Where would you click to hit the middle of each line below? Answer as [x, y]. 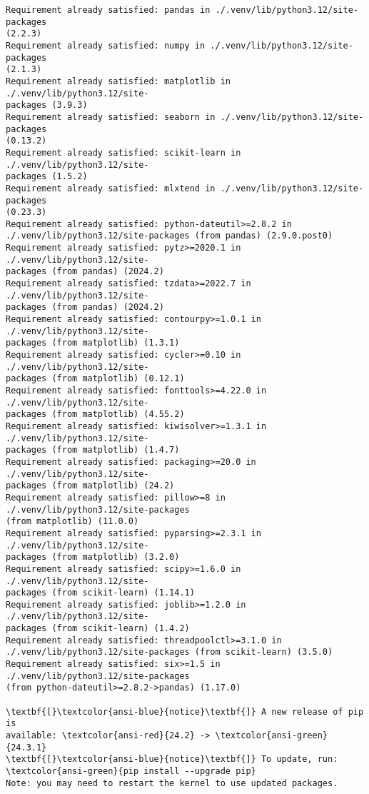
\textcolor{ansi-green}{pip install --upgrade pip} [131, 771]
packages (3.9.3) [47, 105]
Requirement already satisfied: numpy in [106, 45]
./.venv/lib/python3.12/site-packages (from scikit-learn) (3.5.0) [170, 652]
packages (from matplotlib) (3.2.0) [93, 557]
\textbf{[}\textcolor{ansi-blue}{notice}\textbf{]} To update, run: [172, 759]
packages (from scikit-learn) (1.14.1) [100, 593]
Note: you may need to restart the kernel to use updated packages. [172, 783]
